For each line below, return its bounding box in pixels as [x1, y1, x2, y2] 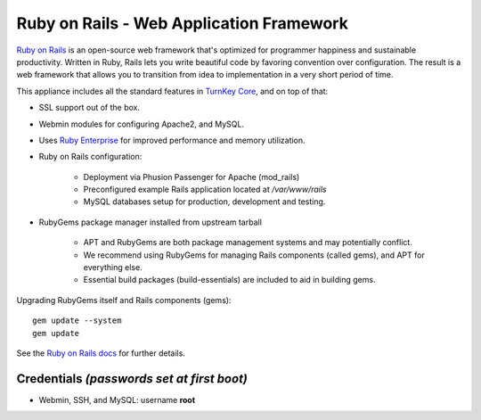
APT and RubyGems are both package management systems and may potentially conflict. [83, 237, 413, 248]
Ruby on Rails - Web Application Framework [16, 13, 349, 33]
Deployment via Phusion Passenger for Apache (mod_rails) [83, 171, 300, 182]
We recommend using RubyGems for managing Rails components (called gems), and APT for [83, 250, 425, 260]
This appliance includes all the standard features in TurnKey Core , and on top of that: [16, 86, 329, 96]
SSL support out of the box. [38, 103, 141, 113]
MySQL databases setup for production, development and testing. [83, 196, 326, 207]
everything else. [83, 262, 143, 273]
